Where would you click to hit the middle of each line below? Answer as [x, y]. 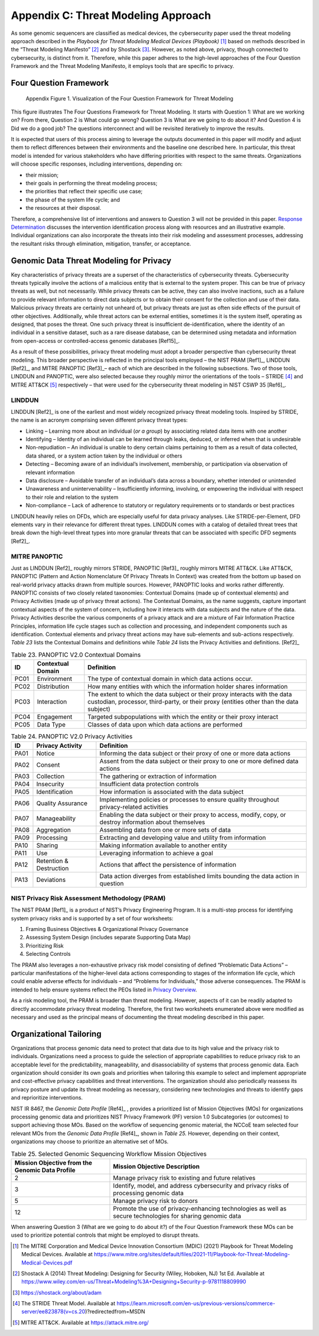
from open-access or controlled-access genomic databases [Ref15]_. [95, 341]
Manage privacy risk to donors [155, 1201]
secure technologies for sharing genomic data [177, 1216]
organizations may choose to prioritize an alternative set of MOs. [90, 1142]
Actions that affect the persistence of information [168, 864]
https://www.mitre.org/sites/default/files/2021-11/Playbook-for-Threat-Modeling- [192, 1254]
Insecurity [50, 784]
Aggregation [53, 829]
